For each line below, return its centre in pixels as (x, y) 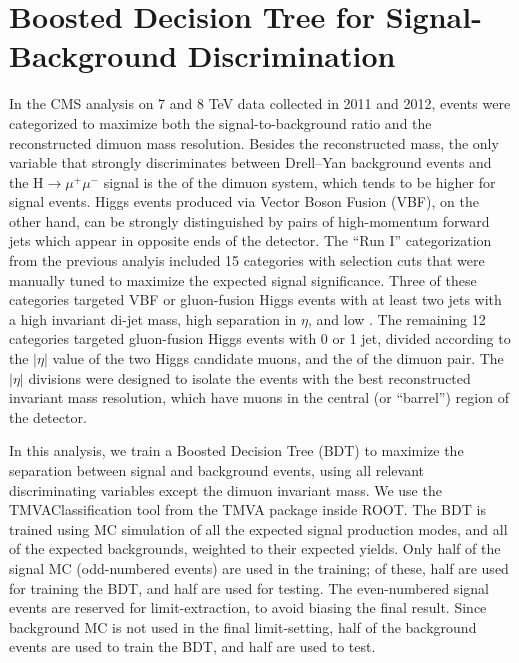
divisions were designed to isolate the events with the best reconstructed (249, 377)
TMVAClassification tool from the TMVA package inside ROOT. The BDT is (247, 509)
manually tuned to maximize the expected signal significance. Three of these (243, 279)
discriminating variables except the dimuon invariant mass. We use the (225, 489)
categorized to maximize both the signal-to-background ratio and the (220, 122)
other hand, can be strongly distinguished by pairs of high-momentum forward (249, 220)
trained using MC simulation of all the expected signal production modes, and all (258, 528)
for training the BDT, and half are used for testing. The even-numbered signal (249, 587)
